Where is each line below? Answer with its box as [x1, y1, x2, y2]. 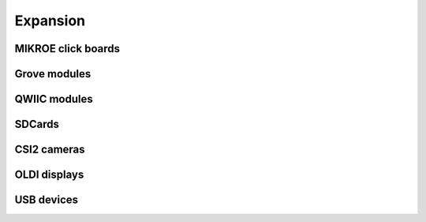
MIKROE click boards [14, 42, 121, 55]
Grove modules [14, 67, 92, 81]
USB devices [14, 194, 79, 207]
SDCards [14, 118, 59, 131]
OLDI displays [14, 168, 84, 182]
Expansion [14, 12, 86, 29]
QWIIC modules [14, 92, 94, 106]
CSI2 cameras [14, 143, 86, 156]
